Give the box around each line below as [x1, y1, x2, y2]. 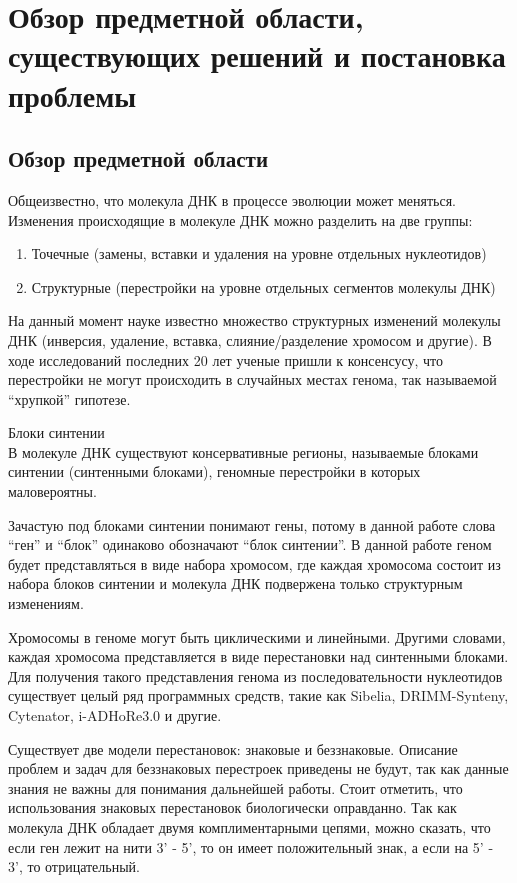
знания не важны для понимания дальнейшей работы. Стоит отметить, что [8, 777, 463, 798]
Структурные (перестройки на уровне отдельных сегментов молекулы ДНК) [31, 276, 496, 297]
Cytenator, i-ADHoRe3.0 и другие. [8, 705, 222, 726]
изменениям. [8, 593, 84, 614]
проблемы [8, 74, 137, 115]
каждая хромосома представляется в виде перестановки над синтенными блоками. [8, 646, 509, 667]
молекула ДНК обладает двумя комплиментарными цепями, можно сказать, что [8, 816, 491, 837]
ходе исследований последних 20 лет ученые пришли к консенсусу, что [8, 349, 444, 370]
